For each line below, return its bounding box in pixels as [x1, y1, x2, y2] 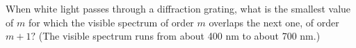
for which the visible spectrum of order [28, 15, 194, 29]
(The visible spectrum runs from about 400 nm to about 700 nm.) [38, 29, 321, 43]
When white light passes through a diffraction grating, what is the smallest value [6, 1, 351, 15]
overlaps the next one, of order [209, 15, 339, 29]
